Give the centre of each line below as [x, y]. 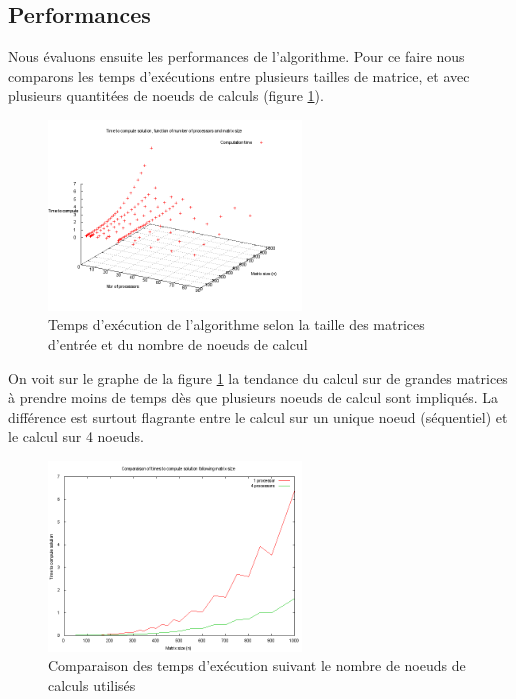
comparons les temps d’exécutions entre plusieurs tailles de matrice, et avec [239, 75]
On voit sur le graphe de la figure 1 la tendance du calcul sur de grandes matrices [258, 377]
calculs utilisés [92, 684]
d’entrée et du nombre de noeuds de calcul [178, 343]
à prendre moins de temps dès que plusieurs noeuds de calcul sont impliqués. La [253, 397]
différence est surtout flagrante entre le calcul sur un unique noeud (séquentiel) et [258, 416]
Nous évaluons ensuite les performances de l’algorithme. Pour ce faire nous [236, 56]
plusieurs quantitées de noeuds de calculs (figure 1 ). [166, 95]
